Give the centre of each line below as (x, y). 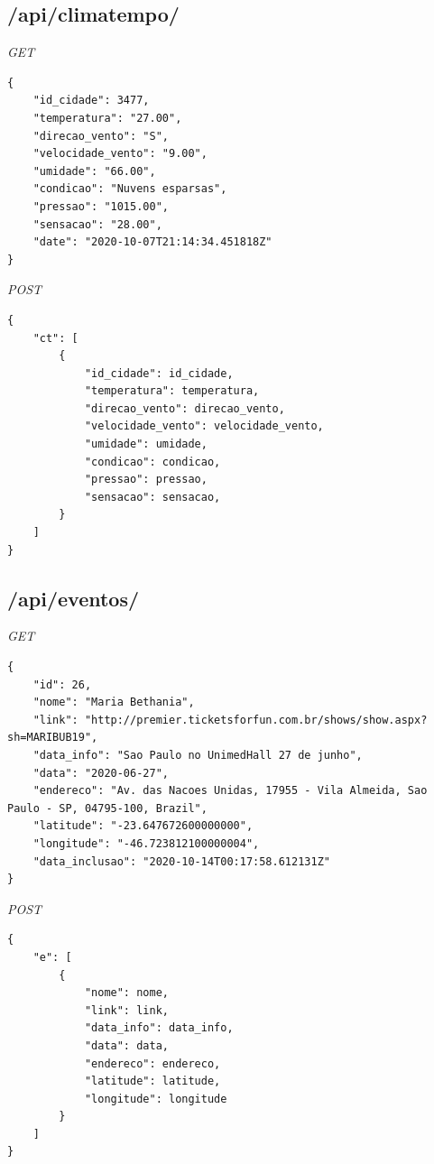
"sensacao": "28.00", (97, 224)
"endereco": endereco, (152, 1063)
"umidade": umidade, (146, 444)
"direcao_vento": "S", (101, 136)
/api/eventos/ (74, 598)
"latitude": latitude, (152, 1081)
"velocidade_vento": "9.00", (120, 154)
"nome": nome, (126, 993)
